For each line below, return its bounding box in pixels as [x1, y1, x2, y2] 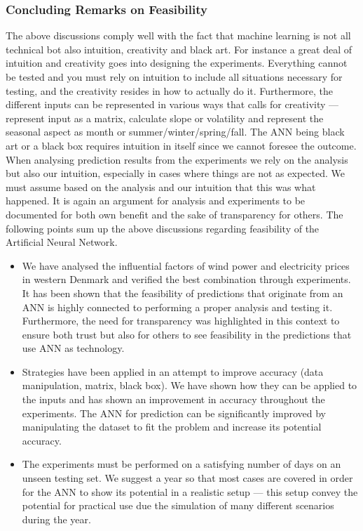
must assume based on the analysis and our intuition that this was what [6, 179, 316, 194]
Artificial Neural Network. [6, 235, 118, 249]
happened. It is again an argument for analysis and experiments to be [6, 193, 306, 208]
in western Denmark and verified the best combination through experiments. [22, 272, 351, 287]
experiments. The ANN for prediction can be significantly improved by [22, 405, 326, 420]
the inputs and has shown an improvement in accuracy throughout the [22, 392, 325, 407]
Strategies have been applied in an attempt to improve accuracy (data [22, 364, 324, 379]
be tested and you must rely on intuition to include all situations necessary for [6, 70, 343, 84]
